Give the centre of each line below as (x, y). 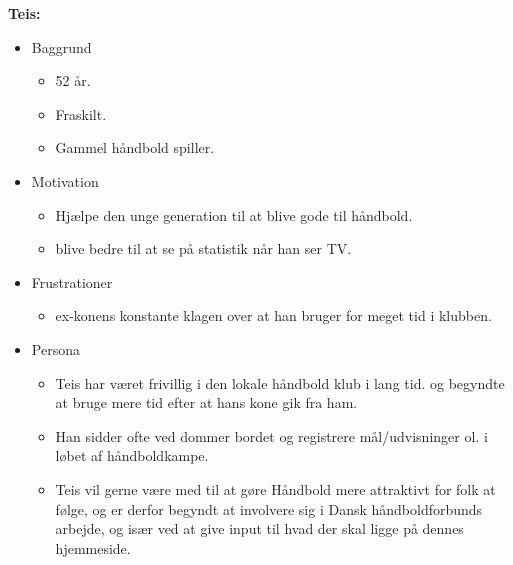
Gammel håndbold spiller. (135, 147)
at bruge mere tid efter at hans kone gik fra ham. (206, 402)
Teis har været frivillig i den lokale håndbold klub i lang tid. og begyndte (280, 382)
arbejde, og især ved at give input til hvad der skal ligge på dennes (259, 528)
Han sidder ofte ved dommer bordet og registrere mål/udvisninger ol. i (271, 435)
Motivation (65, 180)
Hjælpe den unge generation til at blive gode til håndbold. (234, 214)
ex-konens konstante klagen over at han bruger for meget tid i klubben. (273, 315)
